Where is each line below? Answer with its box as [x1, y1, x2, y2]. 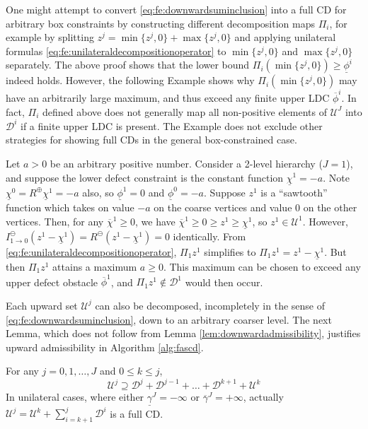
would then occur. [185, 274, 263, 289]
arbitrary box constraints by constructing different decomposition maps [6, 16, 315, 30]
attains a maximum [52, 259, 137, 274]
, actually [243, 389, 284, 404]
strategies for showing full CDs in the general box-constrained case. [6, 132, 297, 147]
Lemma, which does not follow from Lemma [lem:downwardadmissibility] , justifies [6, 326, 361, 341]
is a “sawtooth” [260, 184, 328, 199]
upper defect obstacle [6, 274, 98, 289]
